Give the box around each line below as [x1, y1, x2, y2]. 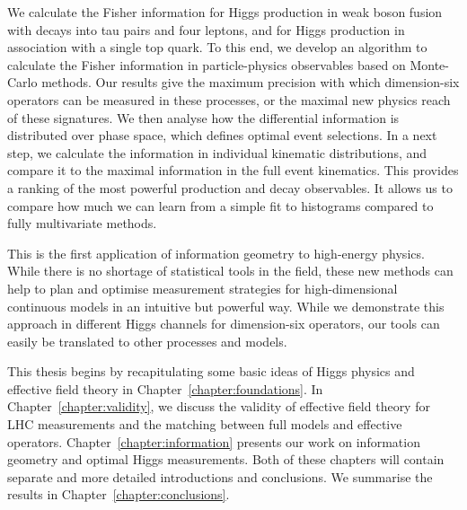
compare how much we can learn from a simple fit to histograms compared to [7, 196, 434, 215]
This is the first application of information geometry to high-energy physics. [7, 243, 425, 262]
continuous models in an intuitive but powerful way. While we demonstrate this [7, 296, 445, 315]
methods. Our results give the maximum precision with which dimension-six [41, 73, 460, 92]
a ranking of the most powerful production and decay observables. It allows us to [7, 178, 453, 197]
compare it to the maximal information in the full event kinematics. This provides [7, 161, 459, 180]
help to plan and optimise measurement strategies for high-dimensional [7, 278, 398, 297]
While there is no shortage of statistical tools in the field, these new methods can [7, 261, 454, 280]
